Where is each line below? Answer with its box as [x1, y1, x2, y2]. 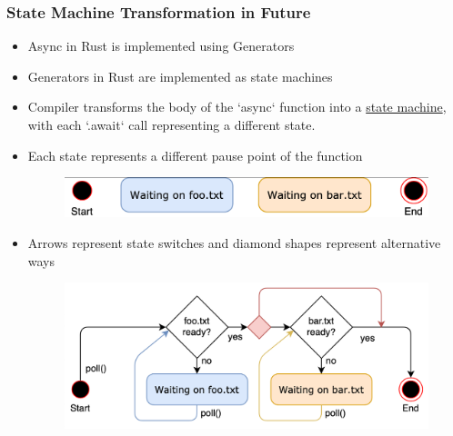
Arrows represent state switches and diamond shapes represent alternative [27, 233, 441, 252]
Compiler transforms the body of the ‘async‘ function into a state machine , [27, 97, 447, 116]
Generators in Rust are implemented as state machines [27, 66, 333, 85]
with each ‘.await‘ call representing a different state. [27, 115, 316, 134]
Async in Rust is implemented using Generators [27, 36, 295, 55]
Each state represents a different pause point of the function [27, 145, 363, 164]
